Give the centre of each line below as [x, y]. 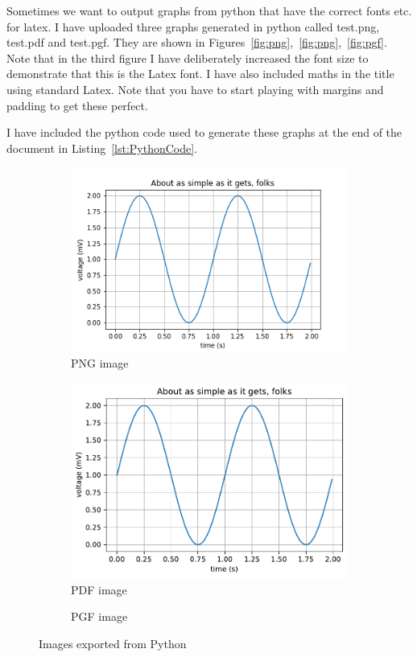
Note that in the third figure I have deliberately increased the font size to [188, 57]
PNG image [100, 363]
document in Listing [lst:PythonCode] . [102, 148]
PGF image [99, 616]
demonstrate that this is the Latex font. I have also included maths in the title [200, 74]
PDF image [99, 589]
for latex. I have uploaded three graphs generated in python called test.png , [193, 26]
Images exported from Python [113, 643]
